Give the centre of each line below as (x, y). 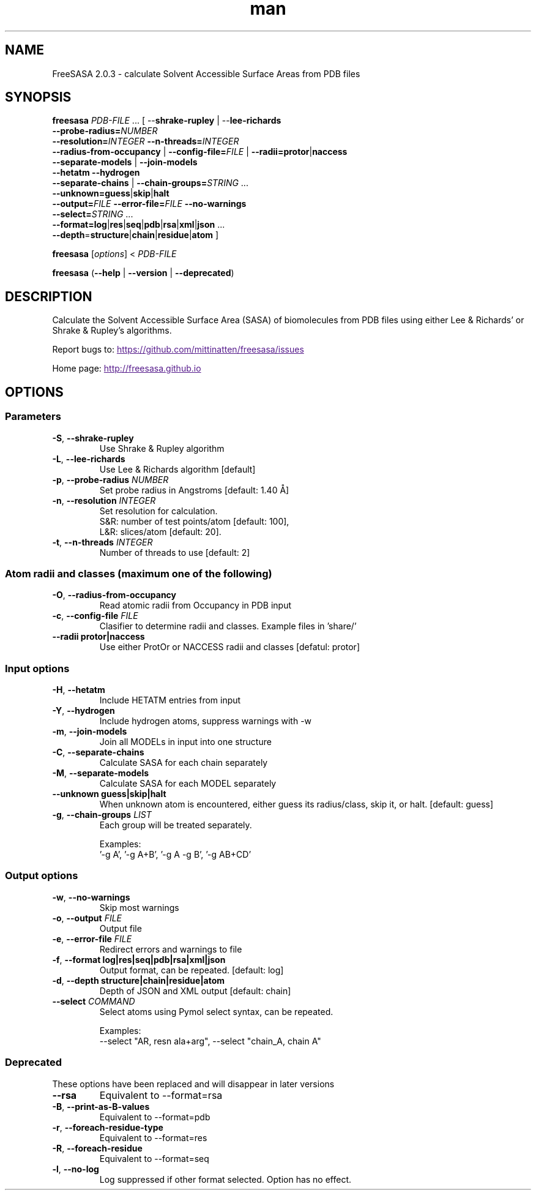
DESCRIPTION (49, 296)
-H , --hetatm (79, 690)
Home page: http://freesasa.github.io (127, 369)
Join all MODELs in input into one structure (185, 742)
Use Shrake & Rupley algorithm (162, 448)
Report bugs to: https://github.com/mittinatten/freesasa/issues (178, 350)
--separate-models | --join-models (125, 162)
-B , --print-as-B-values (101, 1106)
